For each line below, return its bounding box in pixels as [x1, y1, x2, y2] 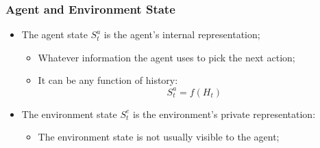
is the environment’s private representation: [133, 106, 316, 121]
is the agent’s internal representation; [103, 27, 260, 42]
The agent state [21, 27, 88, 42]
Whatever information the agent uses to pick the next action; [38, 50, 295, 64]
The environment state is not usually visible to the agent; [38, 130, 280, 144]
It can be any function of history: [38, 73, 178, 87]
